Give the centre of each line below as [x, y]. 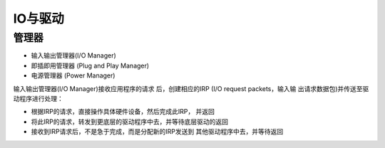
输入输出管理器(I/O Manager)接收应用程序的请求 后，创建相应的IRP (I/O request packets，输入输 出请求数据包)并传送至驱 [191, 88]
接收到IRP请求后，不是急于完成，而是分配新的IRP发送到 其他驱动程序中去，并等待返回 [157, 132]
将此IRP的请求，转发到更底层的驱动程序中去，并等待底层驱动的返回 [129, 122]
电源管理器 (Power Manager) [73, 75]
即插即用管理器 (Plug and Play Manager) [90, 65]
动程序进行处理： [38, 98]
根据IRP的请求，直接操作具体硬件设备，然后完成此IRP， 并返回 [123, 112]
